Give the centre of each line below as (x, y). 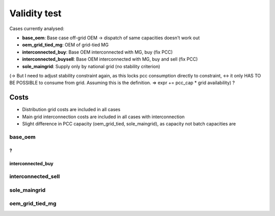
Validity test (35, 13)
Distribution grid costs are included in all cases (71, 110)
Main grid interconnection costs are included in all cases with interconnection (103, 117)
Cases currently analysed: (37, 29)
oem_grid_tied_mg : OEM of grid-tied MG (65, 45)
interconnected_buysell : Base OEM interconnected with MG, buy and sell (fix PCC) (110, 59)
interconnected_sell (35, 177)
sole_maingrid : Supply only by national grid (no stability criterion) (91, 66)
